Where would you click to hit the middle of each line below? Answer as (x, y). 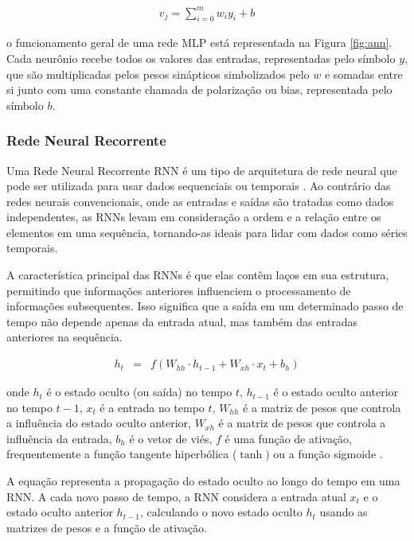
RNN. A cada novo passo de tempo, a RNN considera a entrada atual (176, 496)
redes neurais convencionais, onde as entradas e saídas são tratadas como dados (200, 201)
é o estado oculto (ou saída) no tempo (139, 392)
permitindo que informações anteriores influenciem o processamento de (179, 290)
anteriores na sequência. (64, 337)
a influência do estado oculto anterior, (99, 423)
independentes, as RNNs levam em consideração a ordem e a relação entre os (194, 217)
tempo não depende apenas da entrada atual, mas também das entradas (182, 321)
